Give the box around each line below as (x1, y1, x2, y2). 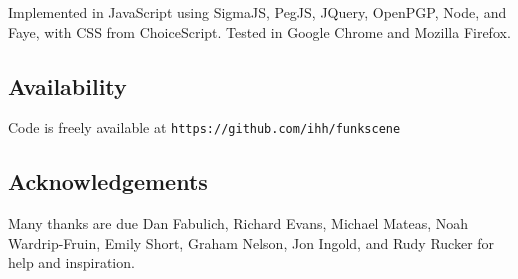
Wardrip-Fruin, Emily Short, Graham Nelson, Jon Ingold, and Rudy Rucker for (8, 232, 495, 253)
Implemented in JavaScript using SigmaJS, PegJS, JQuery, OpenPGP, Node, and (8, 2, 507, 22)
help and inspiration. (8, 252, 135, 273)
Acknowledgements (8, 166, 208, 197)
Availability (8, 70, 127, 101)
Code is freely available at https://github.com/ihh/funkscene (8, 117, 401, 138)
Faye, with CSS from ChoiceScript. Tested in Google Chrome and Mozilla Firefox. (8, 21, 511, 42)
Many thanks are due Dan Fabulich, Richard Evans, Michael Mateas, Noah (8, 213, 469, 234)
